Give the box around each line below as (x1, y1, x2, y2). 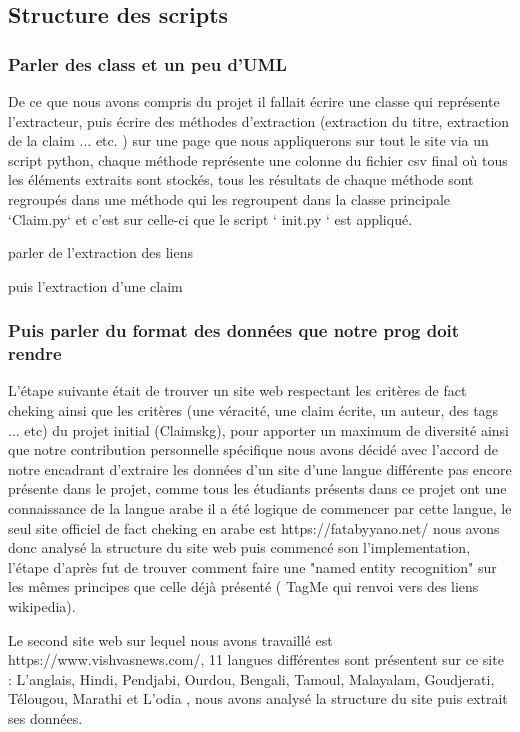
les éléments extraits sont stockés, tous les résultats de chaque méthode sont (8, 169, 474, 190)
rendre (8, 341, 62, 366)
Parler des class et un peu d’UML (8, 51, 287, 76)
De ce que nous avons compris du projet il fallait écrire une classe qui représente (8, 91, 500, 111)
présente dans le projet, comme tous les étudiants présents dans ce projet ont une (8, 478, 507, 499)
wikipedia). (8, 596, 76, 617)
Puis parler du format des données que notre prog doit (8, 318, 460, 343)
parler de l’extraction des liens (8, 242, 193, 263)
